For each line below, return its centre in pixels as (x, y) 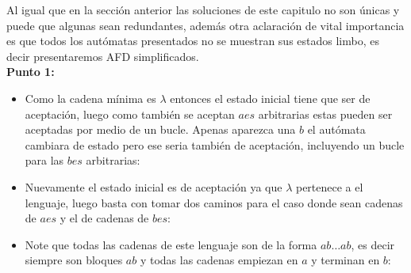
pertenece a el (329, 186)
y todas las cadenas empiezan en (219, 260)
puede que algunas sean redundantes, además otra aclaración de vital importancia (205, 25)
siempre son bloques (74, 260)
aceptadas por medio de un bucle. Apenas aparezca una (160, 129)
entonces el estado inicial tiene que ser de (270, 98)
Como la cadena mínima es (90, 98)
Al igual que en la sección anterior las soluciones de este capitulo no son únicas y (203, 9)
